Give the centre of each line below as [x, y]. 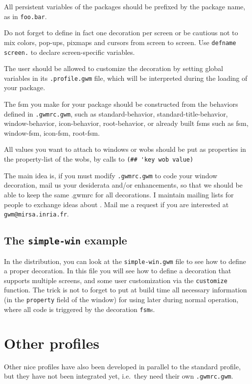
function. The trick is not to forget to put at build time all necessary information [126, 290]
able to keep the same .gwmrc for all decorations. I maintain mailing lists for [119, 194]
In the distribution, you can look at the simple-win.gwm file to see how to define [125, 261]
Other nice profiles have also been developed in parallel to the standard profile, [122, 366]
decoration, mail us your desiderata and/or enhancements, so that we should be [123, 185]
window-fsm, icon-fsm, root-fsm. [52, 132]
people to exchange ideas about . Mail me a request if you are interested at [116, 204]
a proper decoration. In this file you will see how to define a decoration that [118, 271]
